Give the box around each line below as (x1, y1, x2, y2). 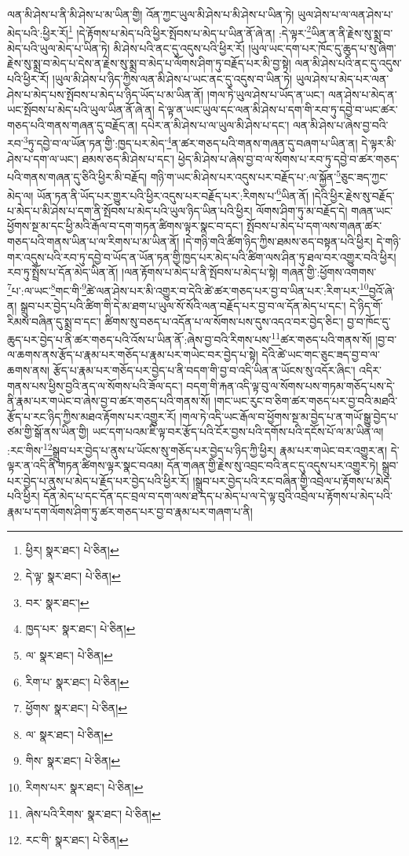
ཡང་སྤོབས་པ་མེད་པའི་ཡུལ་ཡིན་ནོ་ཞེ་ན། (7, 101, 155, 118)
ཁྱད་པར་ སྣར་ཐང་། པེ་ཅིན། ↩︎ (25, 620, 136, 637)
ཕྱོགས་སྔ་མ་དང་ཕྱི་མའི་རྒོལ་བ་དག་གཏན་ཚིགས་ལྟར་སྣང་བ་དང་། (7, 218, 243, 234)
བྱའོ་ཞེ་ (368, 282, 395, 298)
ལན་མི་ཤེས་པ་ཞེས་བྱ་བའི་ (292, 116, 389, 133)
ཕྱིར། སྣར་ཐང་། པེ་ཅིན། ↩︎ (25, 541, 119, 558)
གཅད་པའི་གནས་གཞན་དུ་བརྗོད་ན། (7, 116, 138, 133)
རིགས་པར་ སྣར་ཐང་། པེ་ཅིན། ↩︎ (25, 778, 144, 795)
